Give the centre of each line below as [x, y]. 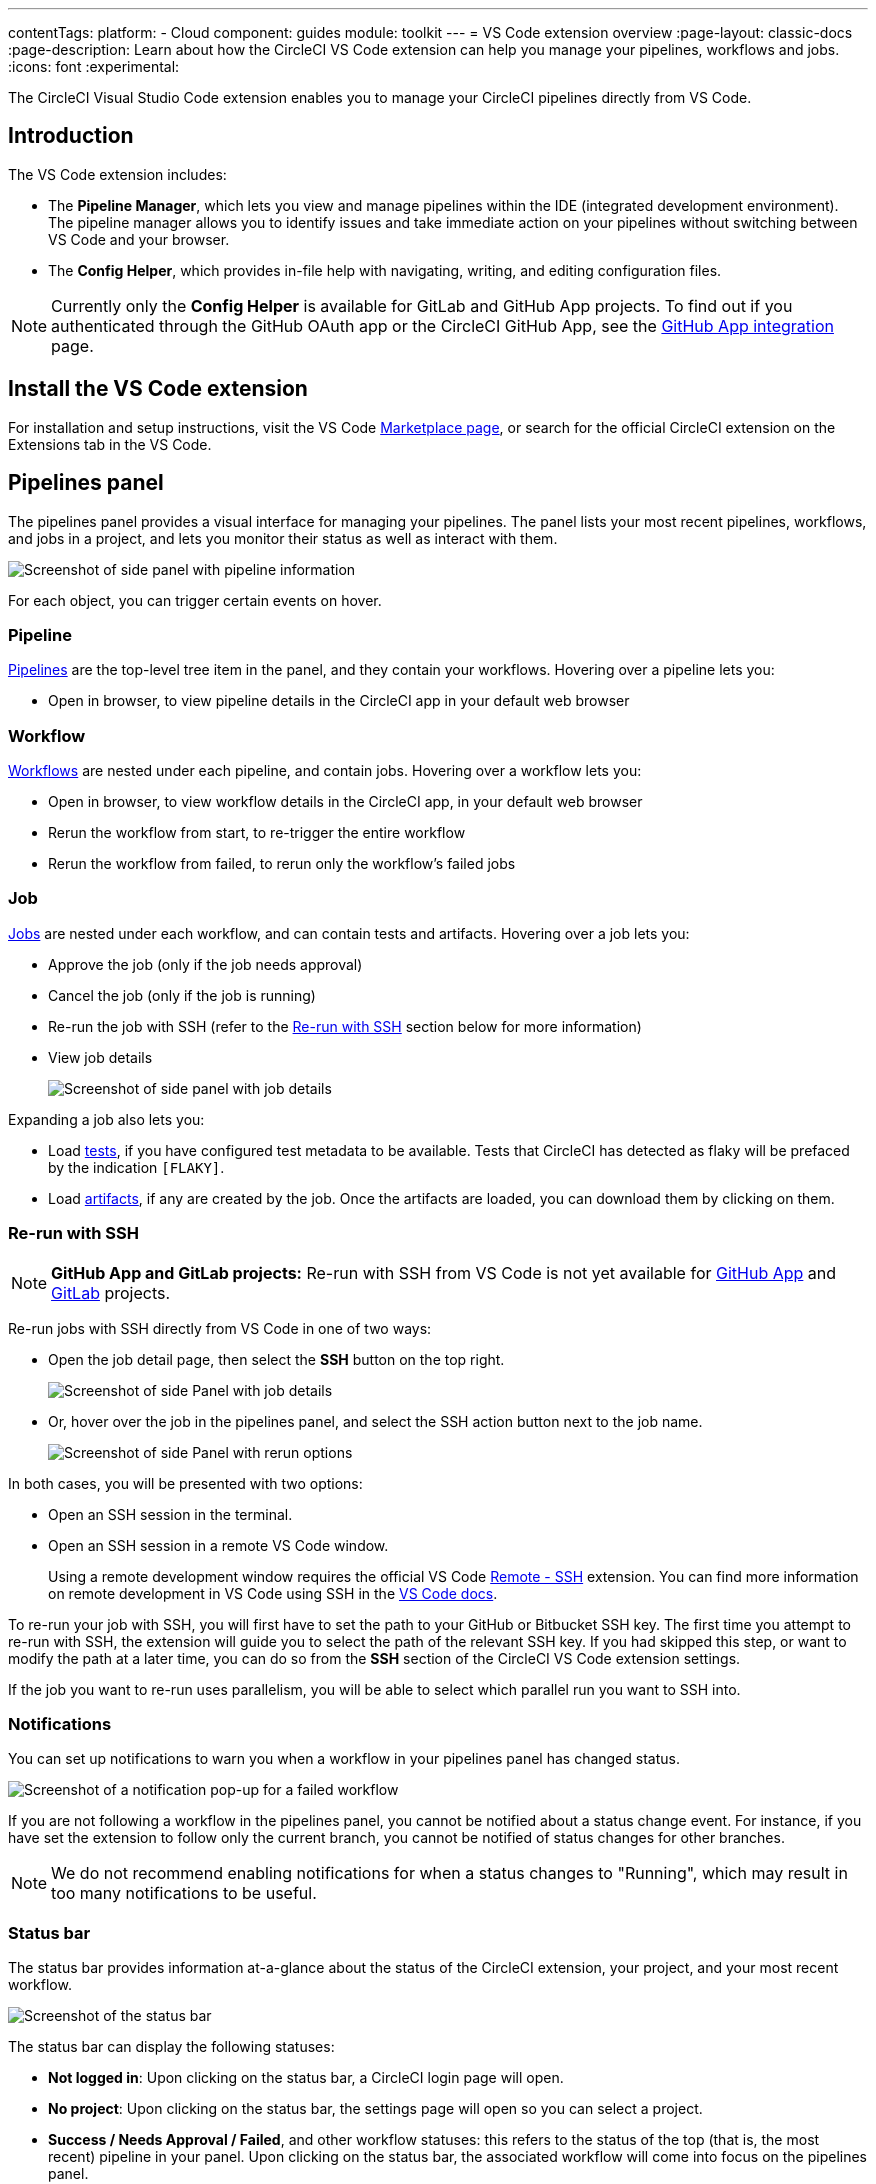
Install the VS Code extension [158, 389]
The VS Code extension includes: [117, 174]
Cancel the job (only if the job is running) [182, 995]
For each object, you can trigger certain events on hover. [195, 600]
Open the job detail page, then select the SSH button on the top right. [276, 1359]
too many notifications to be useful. [184, 1893]
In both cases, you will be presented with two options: [185, 1483]
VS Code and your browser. [139, 239]
